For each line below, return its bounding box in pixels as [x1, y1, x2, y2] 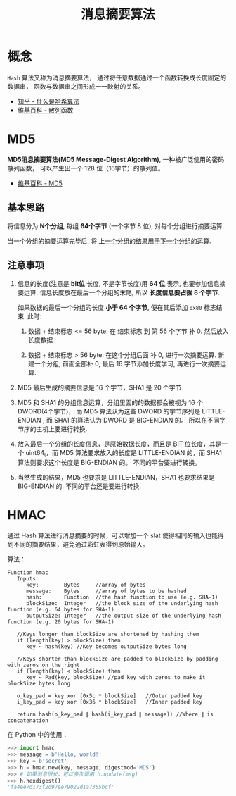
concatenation [7, 717, 49, 724]
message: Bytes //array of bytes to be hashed [25, 587, 188, 595]
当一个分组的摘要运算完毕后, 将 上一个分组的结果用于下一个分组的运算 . [7, 237, 211, 245]
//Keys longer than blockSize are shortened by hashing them [16, 631, 199, 638]
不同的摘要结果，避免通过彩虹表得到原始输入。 [13, 540, 149, 549]
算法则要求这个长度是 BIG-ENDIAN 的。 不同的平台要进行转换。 [17, 459, 202, 467]
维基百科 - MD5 [17, 179, 63, 187]
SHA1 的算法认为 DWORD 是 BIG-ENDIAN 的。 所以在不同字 [53, 416, 226, 424]
